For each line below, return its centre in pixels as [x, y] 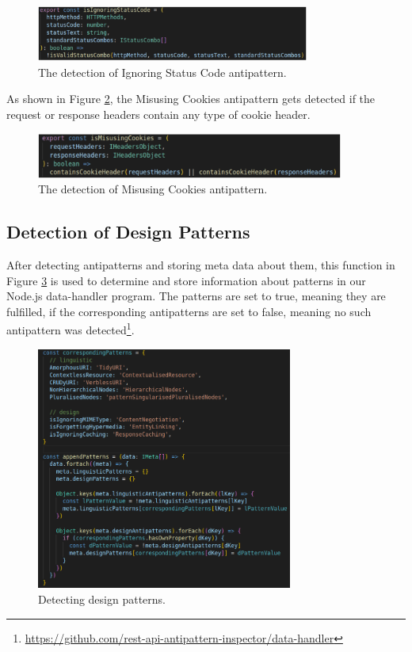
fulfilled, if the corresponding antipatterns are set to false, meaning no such [189, 311]
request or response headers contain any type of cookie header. [158, 114]
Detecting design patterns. [102, 599]
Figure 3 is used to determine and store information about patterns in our [186, 280]
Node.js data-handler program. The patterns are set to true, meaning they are [196, 296]
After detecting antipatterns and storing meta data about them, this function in [201, 264]
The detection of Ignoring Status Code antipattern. [162, 72]
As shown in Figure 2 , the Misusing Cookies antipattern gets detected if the [191, 99]
